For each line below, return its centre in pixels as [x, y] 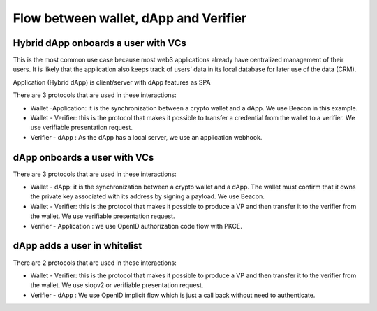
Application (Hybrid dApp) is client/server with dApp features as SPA [112, 82]
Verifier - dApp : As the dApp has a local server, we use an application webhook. [146, 137]
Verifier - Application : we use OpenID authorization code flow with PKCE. [136, 226]
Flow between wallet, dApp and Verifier [130, 18]
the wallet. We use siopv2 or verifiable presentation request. [117, 285]
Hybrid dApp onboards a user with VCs [99, 43]
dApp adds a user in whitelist [77, 246]
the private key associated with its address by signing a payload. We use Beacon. [148, 196]
